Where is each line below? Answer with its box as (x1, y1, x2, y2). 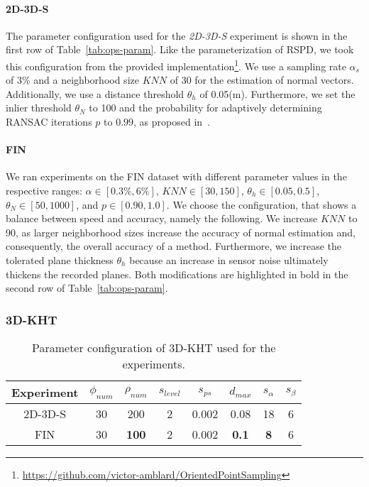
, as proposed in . (133, 114, 210, 129)
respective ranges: (6, 183, 82, 197)
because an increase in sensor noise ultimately (129, 252, 329, 267)
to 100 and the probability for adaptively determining (89, 100, 322, 115)
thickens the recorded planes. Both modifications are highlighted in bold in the (6, 266, 348, 281)
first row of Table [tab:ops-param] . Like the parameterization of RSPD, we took (6, 42, 354, 57)
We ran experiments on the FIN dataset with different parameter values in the (6, 169, 347, 184)
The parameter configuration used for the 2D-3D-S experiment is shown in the (6, 28, 348, 43)
